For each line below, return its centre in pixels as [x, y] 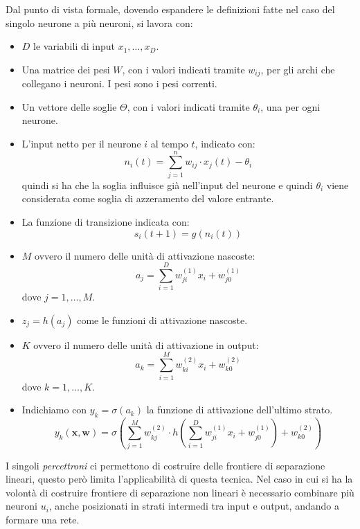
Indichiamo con [54, 410]
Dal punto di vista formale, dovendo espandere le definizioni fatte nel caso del [170, 9]
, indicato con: [225, 144]
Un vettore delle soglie [69, 106]
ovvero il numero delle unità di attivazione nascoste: [145, 255]
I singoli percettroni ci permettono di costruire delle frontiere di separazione [165, 465]
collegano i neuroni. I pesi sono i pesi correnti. [119, 83]
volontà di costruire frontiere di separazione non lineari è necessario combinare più [180, 492]
